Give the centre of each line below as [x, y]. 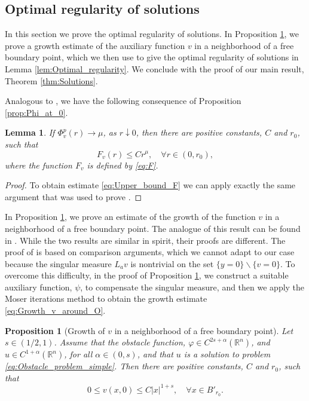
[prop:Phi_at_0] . [36, 112]
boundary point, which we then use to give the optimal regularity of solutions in [152, 57]
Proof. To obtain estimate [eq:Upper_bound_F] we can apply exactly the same [150, 185]
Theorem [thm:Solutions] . [51, 80]
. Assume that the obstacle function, [120, 342]
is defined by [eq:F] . [123, 165]
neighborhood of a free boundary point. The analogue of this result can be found [153, 228]
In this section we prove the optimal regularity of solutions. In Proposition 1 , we [152, 34]
